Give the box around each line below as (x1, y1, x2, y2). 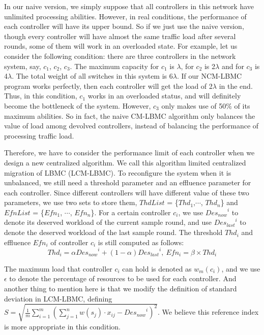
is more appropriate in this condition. (4, 321, 121, 331)
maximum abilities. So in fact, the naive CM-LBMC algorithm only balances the (4, 110, 255, 121)
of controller (50, 237, 89, 247)
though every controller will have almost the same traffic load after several (4, 30, 236, 41)
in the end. (219, 80, 253, 91)
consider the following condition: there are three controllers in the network (4, 50, 236, 61)
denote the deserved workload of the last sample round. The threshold (4, 227, 223, 238)
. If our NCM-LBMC (177, 71, 242, 81)
